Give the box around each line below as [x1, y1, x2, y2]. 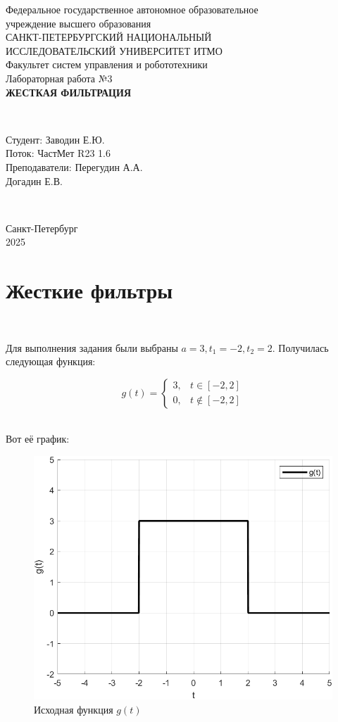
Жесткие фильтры [6, 276, 173, 305]
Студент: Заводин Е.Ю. [6, 132, 105, 146]
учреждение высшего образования [6, 15, 151, 30]
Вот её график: [6, 431, 70, 446]
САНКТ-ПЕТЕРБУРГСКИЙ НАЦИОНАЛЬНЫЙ [6, 30, 212, 44]
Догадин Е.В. [6, 173, 63, 188]
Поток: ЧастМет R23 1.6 [6, 146, 111, 160]
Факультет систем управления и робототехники [6, 57, 208, 72]
